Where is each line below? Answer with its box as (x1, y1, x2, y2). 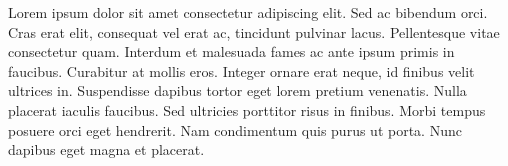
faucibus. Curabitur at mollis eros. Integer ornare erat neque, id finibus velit (8, 60, 475, 81)
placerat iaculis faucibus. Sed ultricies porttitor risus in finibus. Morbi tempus (8, 99, 486, 120)
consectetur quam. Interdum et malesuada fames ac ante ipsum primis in (8, 41, 455, 62)
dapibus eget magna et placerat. (8, 139, 205, 160)
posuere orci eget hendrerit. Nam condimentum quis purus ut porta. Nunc (8, 119, 462, 140)
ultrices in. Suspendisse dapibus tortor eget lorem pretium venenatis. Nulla (8, 80, 467, 101)
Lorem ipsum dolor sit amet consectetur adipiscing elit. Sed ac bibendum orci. (8, 2, 488, 22)
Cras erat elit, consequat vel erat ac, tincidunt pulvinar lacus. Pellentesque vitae (8, 21, 500, 42)
